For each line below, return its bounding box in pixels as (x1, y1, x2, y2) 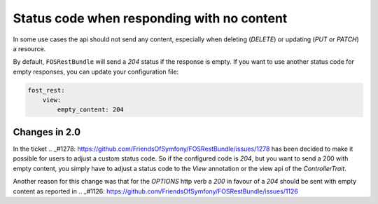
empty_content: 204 (57, 106, 124, 114)
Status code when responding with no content (13, 11, 288, 26)
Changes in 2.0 (13, 126, 80, 138)
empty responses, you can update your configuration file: (13, 67, 179, 76)
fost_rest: (27, 86, 65, 94)
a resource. (13, 44, 46, 53)
